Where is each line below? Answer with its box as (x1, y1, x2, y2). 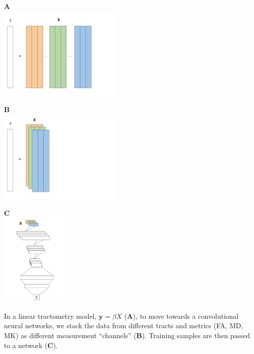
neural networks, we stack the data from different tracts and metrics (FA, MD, (4, 320, 243, 331)
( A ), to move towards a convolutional (124, 310, 239, 321)
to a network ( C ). (4, 340, 58, 350)
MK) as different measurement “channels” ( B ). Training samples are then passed (4, 330, 250, 340)
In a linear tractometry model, (4, 310, 97, 321)
